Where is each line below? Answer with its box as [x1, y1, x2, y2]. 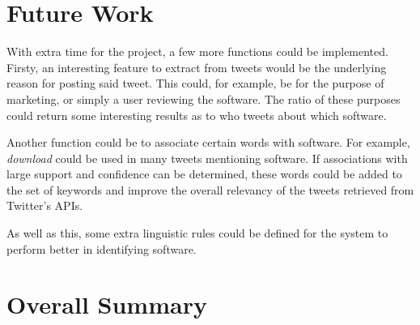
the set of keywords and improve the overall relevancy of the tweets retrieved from [6, 181, 414, 198]
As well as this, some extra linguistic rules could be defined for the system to [6, 225, 388, 242]
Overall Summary [6, 288, 207, 321]
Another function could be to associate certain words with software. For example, [6, 134, 410, 151]
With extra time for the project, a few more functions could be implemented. [6, 43, 388, 60]
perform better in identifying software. [6, 240, 197, 257]
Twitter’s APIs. [6, 197, 83, 214]
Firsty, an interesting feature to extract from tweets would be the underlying [6, 58, 387, 75]
